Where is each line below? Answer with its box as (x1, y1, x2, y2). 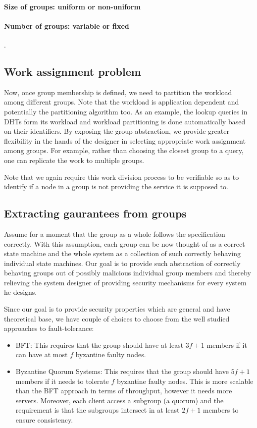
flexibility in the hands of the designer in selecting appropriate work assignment (4, 135, 246, 146)
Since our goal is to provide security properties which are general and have (4, 304, 230, 314)
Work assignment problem (4, 63, 141, 79)
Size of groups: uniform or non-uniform (4, 1, 141, 11)
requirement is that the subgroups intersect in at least (15, 405, 180, 415)
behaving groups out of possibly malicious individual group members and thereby (4, 267, 251, 278)
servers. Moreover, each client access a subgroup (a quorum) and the (15, 395, 224, 405)
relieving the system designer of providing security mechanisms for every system (4, 277, 247, 287)
